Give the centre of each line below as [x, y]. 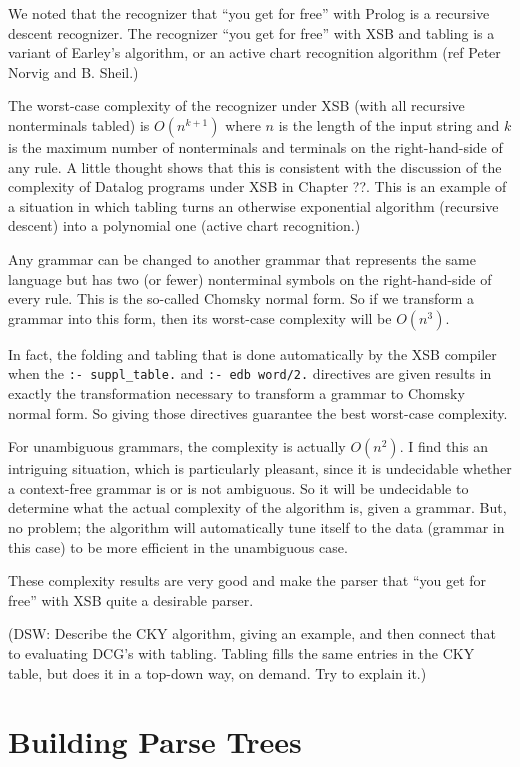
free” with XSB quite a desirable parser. [131, 599]
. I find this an [444, 446]
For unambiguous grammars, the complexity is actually [177, 446]
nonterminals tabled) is [79, 124]
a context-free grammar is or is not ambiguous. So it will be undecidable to [238, 487]
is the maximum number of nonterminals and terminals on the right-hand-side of [255, 146]
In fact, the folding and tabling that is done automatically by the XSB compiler [252, 353]
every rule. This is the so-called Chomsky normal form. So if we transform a [241, 298]
